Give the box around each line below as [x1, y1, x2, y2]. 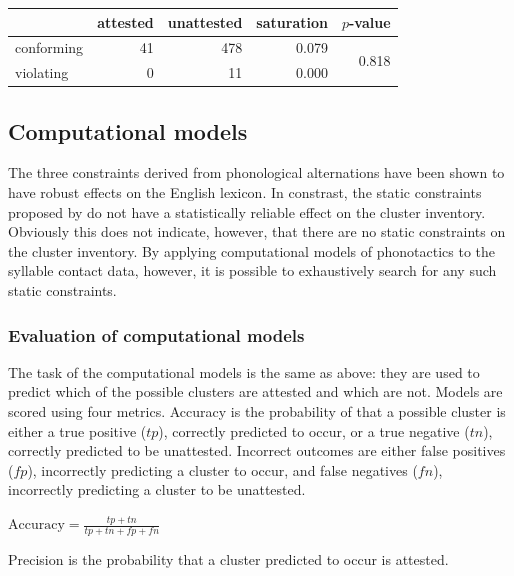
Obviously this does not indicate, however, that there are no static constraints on [8, 221, 506, 242]
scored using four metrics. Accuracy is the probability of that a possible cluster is [8, 401, 506, 422]
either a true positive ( [8, 420, 147, 441]
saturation [256, 11, 328, 32]
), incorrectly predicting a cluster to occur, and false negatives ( [27, 459, 418, 480]
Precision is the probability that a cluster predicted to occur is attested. [8, 548, 449, 569]
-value [348, 11, 391, 32]
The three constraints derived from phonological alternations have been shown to [8, 162, 505, 183]
